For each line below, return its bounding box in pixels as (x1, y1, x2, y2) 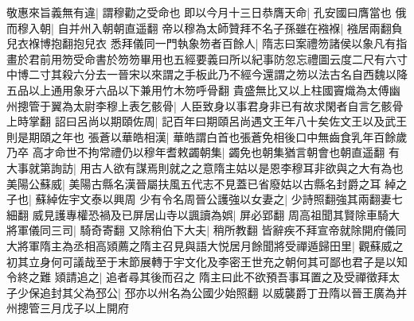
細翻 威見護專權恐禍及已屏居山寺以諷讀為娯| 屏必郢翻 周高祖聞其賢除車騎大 (6, 206, 400, 222)
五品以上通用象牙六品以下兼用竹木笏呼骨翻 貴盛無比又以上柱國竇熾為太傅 (6, 81, 389, 98)
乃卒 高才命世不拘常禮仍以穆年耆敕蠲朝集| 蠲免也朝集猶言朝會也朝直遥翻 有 (6, 144, 400, 160)
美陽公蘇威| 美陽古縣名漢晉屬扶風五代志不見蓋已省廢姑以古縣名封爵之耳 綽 (6, 175, 396, 191)
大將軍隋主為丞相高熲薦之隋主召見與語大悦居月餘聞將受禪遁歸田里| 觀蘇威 (6, 237, 393, 253)
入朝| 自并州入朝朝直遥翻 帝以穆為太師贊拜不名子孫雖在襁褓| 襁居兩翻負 (28, 19, 403, 36)
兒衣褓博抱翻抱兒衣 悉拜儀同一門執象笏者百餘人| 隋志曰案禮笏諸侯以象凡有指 (6, 35, 408, 52)
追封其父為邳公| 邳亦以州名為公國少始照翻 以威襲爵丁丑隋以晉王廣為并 (39, 284, 408, 300)
